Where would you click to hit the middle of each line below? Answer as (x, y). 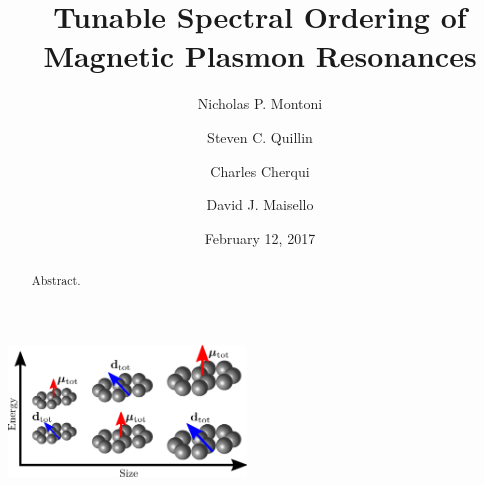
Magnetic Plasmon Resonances (260, 55)
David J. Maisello (260, 204)
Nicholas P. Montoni (260, 103)
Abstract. (56, 280)
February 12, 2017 (260, 237)
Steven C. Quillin (260, 136)
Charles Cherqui (260, 170)
